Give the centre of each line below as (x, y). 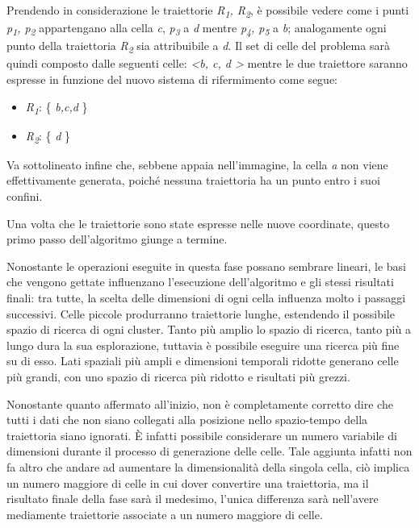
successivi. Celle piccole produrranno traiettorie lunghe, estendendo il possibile (201, 313)
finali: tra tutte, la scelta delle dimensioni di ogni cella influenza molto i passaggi (206, 297)
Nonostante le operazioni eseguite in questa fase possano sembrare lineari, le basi (207, 266)
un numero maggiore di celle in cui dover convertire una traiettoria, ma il (188, 482)
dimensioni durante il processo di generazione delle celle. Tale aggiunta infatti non (209, 451)
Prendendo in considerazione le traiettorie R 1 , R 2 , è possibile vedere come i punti (208, 11)
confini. (25, 196)
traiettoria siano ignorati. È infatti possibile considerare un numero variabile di (202, 435)
